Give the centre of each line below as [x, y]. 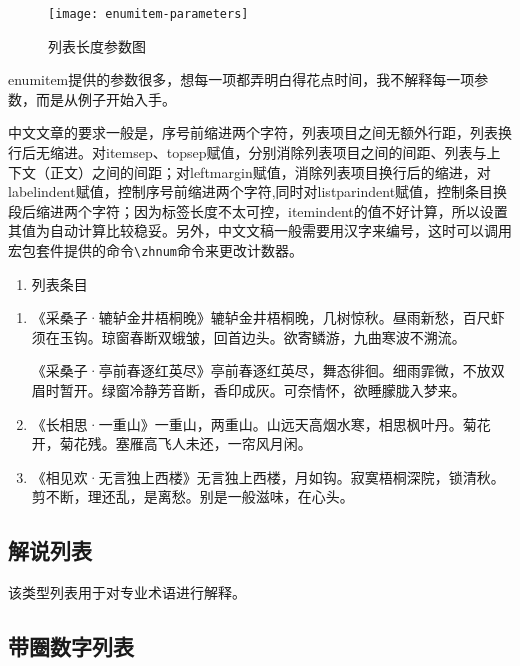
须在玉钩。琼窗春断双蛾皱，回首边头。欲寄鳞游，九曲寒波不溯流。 [248, 336]
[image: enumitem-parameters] [148, 14]
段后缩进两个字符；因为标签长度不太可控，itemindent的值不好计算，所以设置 [258, 210]
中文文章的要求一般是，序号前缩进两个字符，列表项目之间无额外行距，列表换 [260, 132]
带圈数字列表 [71, 646]
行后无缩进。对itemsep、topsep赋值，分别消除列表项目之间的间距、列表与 [247, 152]
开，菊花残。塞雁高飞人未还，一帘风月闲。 [171, 443]
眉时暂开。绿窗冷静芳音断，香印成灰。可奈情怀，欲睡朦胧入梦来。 [248, 390]
